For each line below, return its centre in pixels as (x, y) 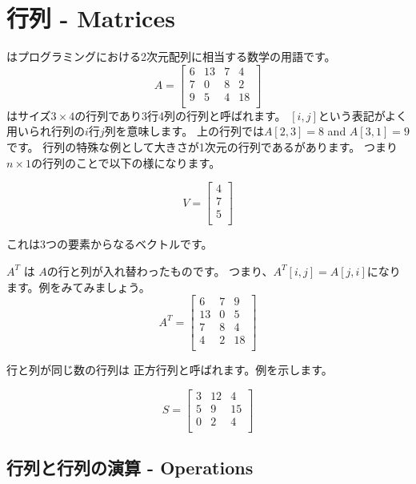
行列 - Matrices (91, 18)
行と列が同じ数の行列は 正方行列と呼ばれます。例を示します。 (170, 370)
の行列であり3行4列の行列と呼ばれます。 (180, 115)
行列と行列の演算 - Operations (130, 468)
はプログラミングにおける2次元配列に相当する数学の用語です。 (171, 56)
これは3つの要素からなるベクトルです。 (110, 244)
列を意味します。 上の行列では (184, 131)
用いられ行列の (46, 131)
